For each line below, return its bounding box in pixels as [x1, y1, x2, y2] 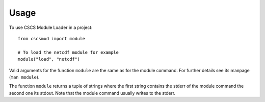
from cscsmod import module [18, 36, 85, 41]
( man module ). [9, 74, 40, 80]
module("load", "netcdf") [18, 56, 80, 62]
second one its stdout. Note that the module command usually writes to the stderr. [9, 90, 176, 96]
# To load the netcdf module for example [18, 50, 119, 55]
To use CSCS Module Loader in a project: [9, 25, 93, 30]
